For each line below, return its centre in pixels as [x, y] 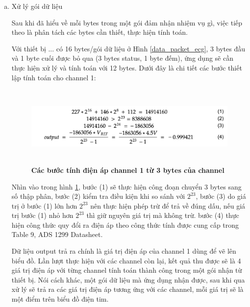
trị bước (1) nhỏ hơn [42, 215]
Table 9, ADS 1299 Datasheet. [57, 234]
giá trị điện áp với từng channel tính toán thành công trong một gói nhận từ [127, 270]
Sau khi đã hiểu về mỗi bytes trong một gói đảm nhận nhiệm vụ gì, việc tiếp [127, 22]
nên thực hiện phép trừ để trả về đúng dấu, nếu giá [168, 205]
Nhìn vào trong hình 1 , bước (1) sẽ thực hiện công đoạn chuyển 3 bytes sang [126, 186]
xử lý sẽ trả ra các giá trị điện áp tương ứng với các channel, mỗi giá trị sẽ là [127, 289]
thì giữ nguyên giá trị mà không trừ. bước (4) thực [163, 215]
